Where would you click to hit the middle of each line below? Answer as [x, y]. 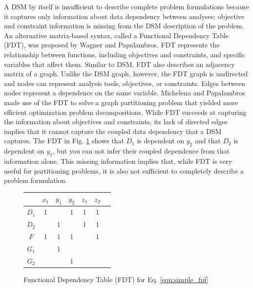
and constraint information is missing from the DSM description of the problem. [124, 26]
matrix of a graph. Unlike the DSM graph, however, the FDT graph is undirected [126, 74]
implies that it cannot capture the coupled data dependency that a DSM [113, 131]
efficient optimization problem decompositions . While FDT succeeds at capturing [125, 112]
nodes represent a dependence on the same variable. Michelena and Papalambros [125, 93]
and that [208, 141]
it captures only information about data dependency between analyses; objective [124, 16]
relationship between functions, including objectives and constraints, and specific [125, 54]
